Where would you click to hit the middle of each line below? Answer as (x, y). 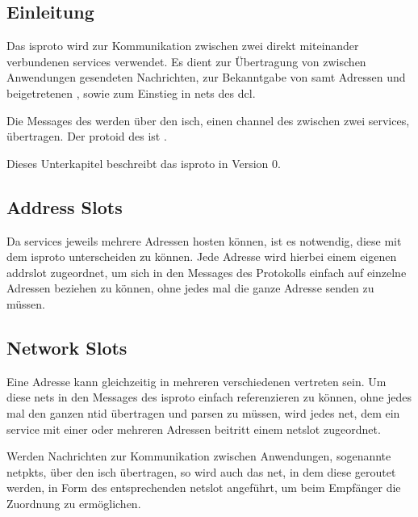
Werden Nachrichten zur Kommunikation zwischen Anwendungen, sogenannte (199, 456)
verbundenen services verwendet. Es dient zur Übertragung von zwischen (186, 61)
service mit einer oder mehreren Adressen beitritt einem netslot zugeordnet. (194, 429)
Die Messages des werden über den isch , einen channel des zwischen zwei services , (208, 120)
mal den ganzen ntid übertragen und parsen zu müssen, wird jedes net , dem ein (203, 412)
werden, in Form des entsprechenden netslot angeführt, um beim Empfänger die (204, 488)
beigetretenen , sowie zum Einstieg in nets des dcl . (131, 92)
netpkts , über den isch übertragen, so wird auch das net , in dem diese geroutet (201, 471)
